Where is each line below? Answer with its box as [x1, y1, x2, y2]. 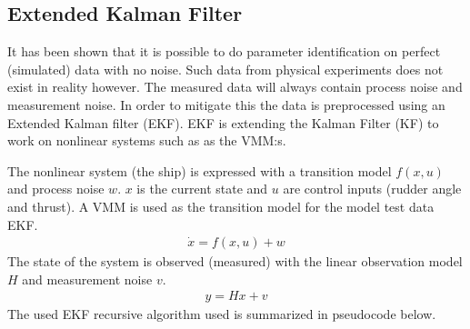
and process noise [7, 179, 105, 198]
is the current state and [136, 179, 268, 198]
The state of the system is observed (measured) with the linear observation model [7, 252, 463, 271]
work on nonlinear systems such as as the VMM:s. [7, 131, 286, 150]
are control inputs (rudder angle [283, 179, 462, 198]
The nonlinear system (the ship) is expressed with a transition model [7, 161, 392, 180]
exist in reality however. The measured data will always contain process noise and [7, 77, 463, 96]
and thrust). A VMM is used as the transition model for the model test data [7, 196, 435, 215]
